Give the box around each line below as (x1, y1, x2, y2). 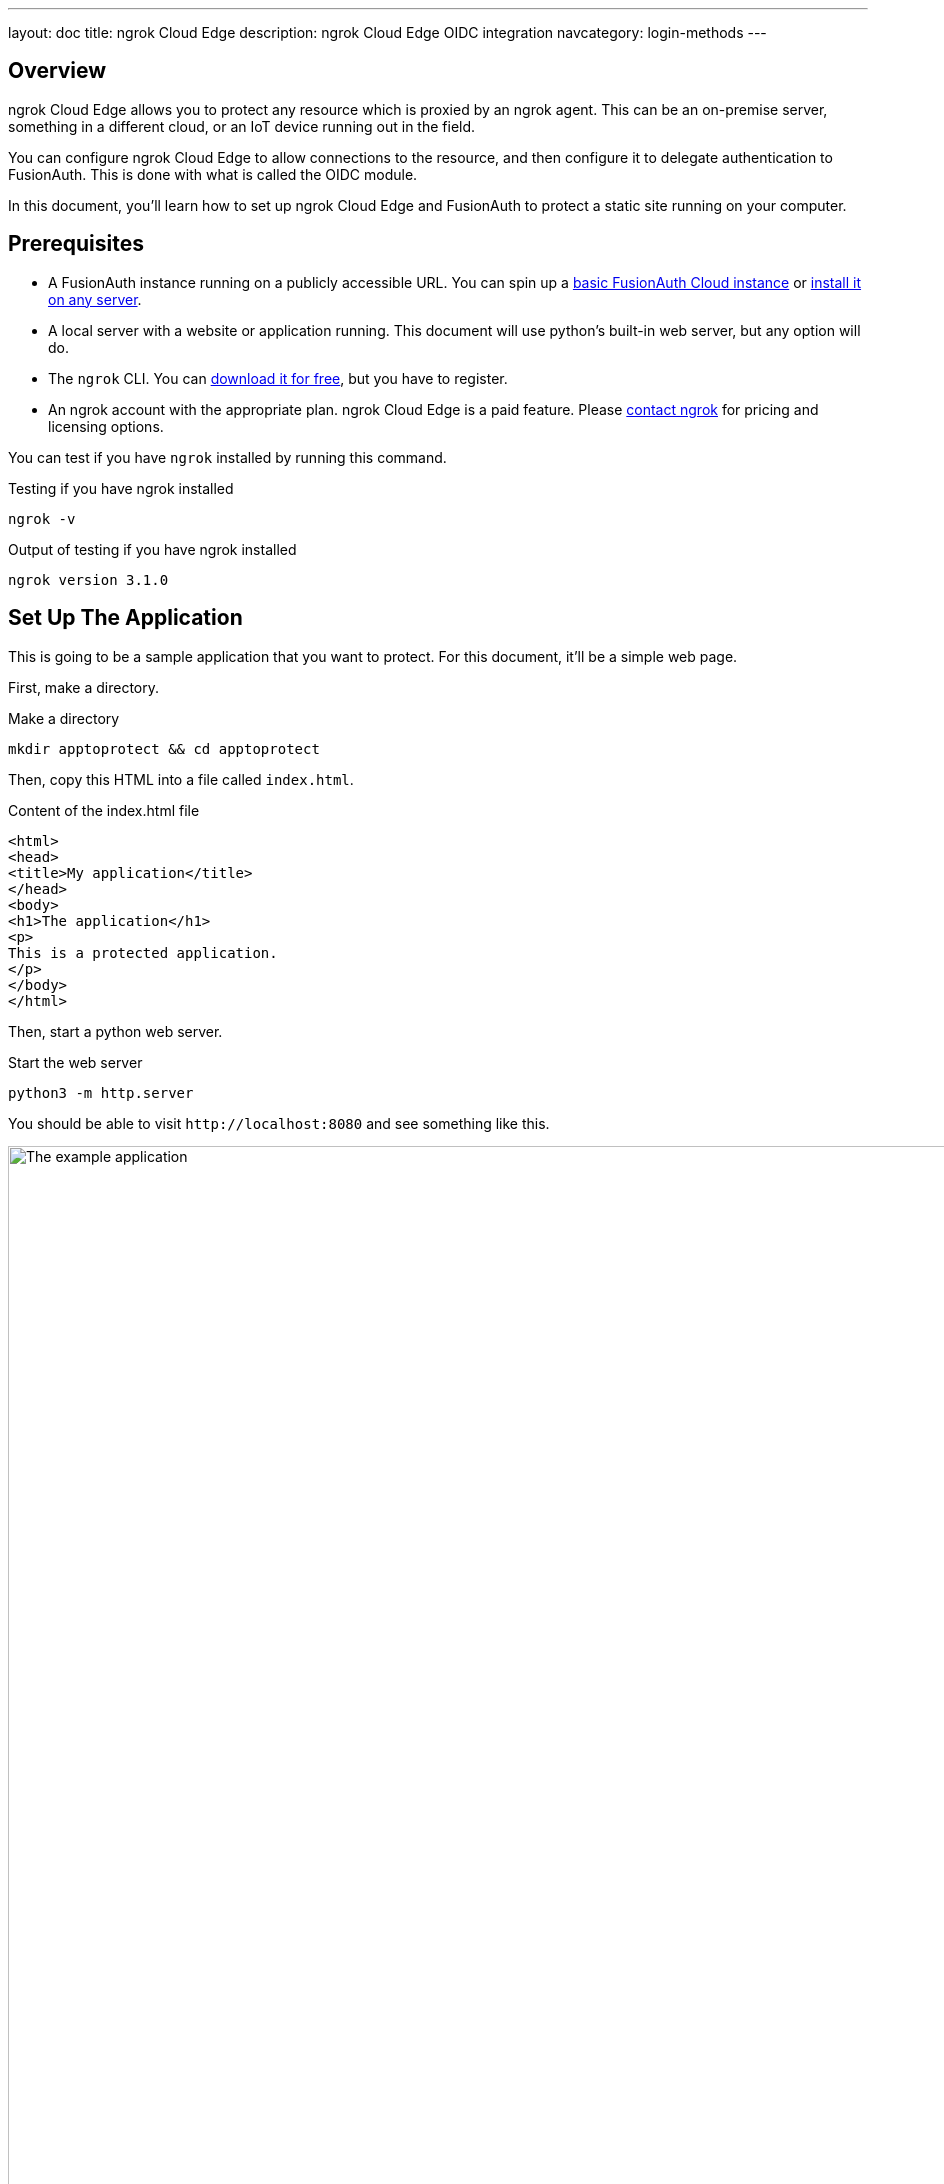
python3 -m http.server (8, 1084, 194, 1101)
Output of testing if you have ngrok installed (8, 540, 297, 558)
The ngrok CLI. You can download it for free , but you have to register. (48, 369, 508, 387)
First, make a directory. (8, 678, 160, 696)
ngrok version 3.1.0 (8, 571, 169, 588)
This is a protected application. (8, 944, 278, 961)
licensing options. (48, 417, 164, 435)
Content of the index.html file (8, 801, 200, 819)
